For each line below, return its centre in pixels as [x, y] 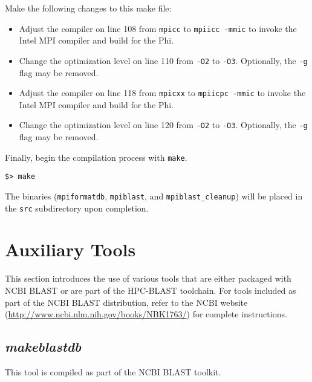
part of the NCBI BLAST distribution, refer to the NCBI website [126, 302]
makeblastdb [43, 347]
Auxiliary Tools [70, 249]
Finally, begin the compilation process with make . [96, 157]
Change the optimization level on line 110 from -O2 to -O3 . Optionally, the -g [163, 60]
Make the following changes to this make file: [88, 8]
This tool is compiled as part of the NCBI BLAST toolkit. [113, 371]
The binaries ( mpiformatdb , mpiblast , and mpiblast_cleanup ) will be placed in [154, 196]
